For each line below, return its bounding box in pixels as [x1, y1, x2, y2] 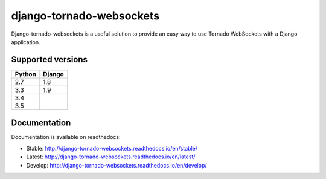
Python [14, 70, 36, 78]
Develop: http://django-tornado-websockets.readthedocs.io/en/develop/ [26, 161, 208, 169]
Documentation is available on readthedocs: [11, 134, 121, 141]
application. [11, 38, 40, 45]
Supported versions [11, 54, 88, 65]
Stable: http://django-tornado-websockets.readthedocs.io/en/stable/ [26, 145, 197, 152]
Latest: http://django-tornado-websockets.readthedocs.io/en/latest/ [26, 153, 196, 160]
